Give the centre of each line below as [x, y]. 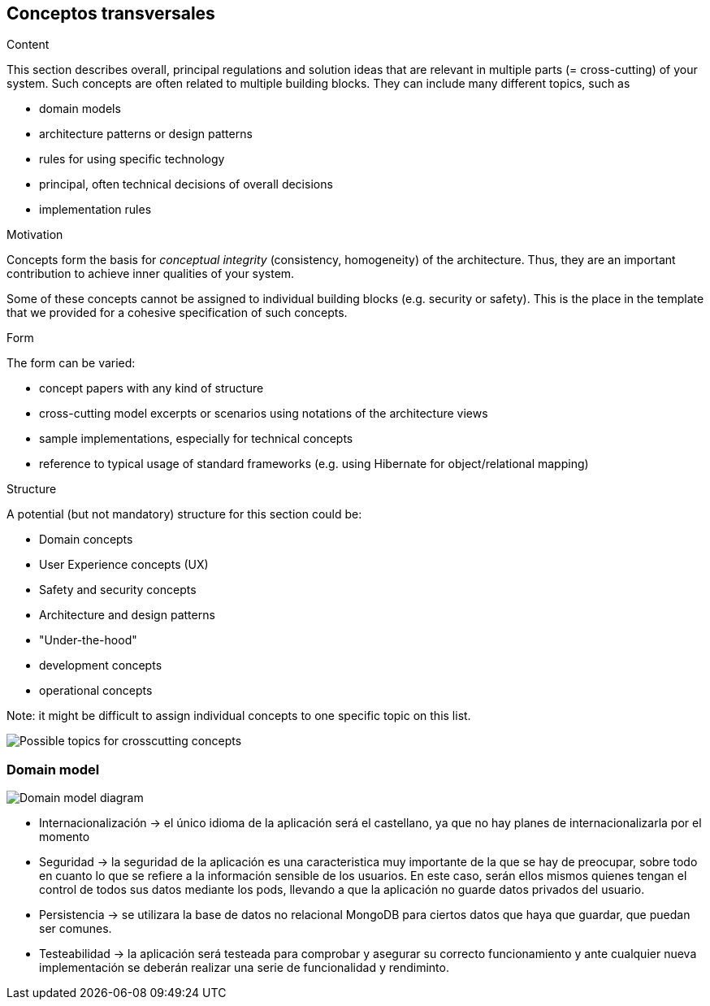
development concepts [101, 666]
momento [65, 837]
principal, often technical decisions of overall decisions [186, 184]
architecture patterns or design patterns [146, 134]
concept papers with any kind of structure [152, 388]
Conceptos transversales [111, 13]
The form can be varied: [71, 363]
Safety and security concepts [118, 590]
